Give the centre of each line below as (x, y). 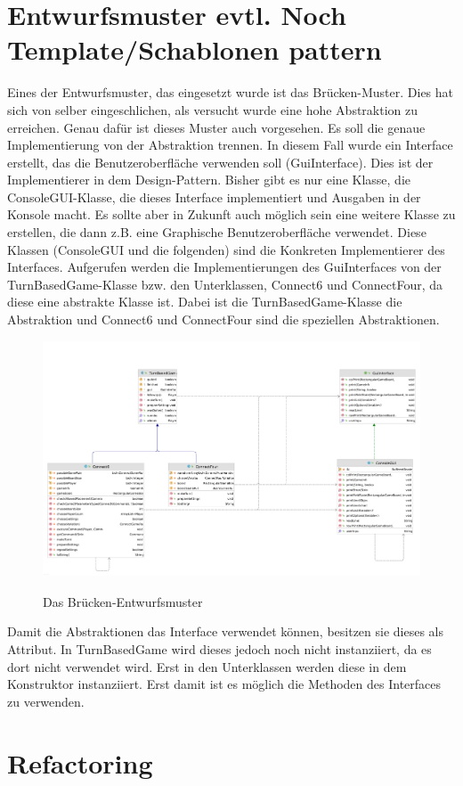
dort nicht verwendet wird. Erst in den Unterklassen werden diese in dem (207, 666)
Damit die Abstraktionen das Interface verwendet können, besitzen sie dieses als (226, 631)
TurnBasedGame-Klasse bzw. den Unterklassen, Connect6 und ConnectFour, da (225, 284)
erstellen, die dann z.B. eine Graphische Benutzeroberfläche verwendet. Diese (217, 232)
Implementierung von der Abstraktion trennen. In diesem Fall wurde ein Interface (230, 145)
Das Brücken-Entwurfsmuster (123, 601)
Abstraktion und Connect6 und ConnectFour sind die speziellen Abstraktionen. (223, 319)
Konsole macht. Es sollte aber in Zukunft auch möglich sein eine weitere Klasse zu (231, 214)
